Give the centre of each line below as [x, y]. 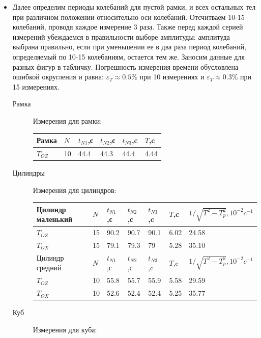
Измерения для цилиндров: [75, 190]
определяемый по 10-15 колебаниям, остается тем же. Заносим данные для [128, 56]
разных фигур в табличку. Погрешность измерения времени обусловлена [125, 66]
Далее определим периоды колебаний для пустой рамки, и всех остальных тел [134, 7]
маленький [54, 219]
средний [49, 267]
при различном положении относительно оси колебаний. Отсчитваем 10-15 [128, 17]
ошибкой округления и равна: [58, 77]
